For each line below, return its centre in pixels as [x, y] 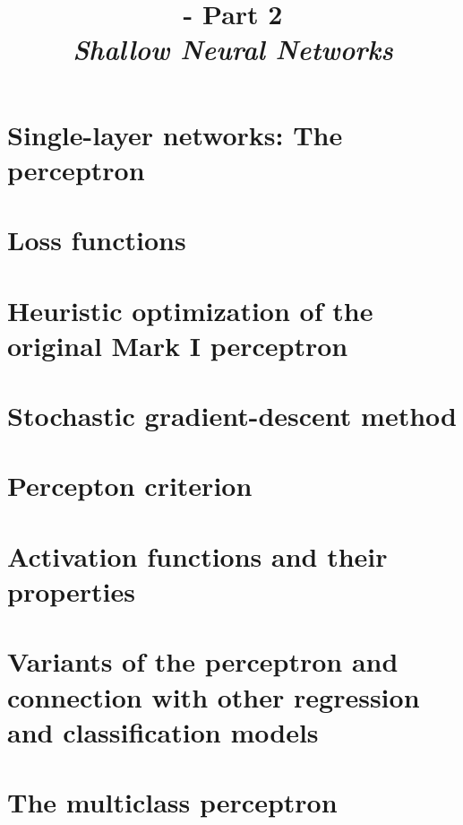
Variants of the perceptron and [203, 661]
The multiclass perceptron [172, 802]
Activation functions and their [197, 556]
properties [71, 591]
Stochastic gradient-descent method [232, 416]
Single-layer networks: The [175, 134]
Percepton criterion [130, 486]
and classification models [163, 731]
